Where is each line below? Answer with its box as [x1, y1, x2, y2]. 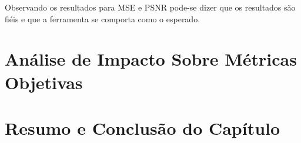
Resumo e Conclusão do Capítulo [5, 115, 280, 139]
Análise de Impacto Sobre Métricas [5, 47, 297, 71]
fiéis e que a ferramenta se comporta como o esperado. [5, 12, 200, 25]
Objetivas [5, 70, 83, 94]
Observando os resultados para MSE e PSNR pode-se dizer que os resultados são [5, 1, 296, 13]
